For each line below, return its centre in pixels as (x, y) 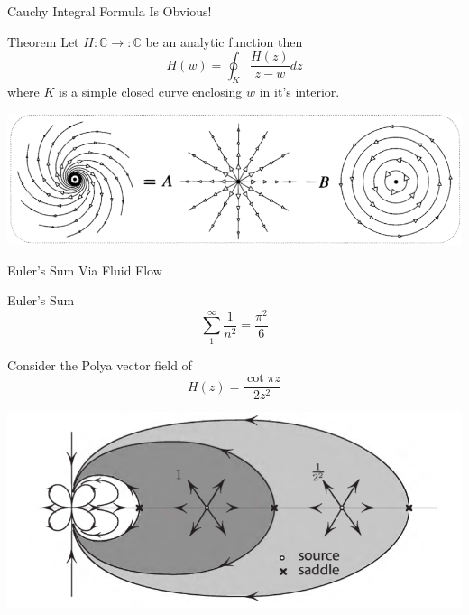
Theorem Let (43, 41)
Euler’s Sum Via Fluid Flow (85, 270)
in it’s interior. (299, 92)
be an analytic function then (224, 41)
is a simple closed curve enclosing (151, 92)
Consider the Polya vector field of (100, 364)
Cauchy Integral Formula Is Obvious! (110, 11)
